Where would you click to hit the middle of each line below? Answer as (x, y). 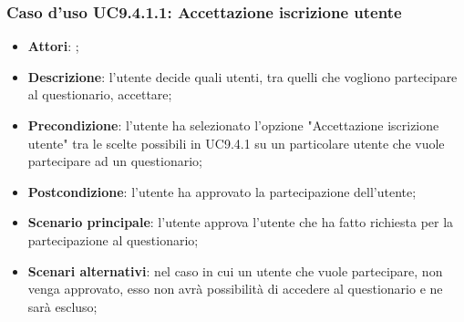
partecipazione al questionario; (113, 239)
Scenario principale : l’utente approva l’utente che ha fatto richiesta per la (241, 222)
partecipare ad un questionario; (115, 161)
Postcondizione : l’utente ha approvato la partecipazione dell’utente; (222, 191)
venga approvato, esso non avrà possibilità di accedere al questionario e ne (235, 289)
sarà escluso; (62, 306)
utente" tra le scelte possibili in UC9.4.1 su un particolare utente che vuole (236, 143)
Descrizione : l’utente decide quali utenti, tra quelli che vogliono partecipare (242, 76)
